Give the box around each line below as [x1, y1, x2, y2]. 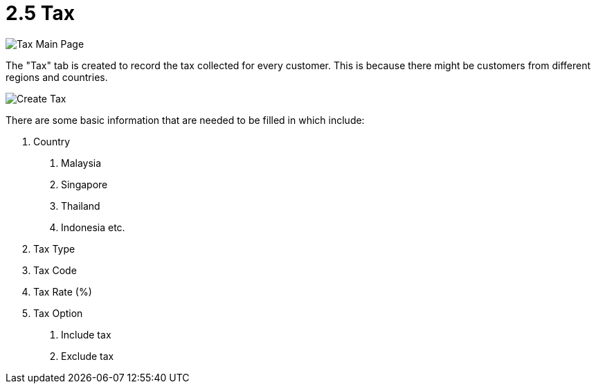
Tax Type [33, 242, 75, 255]
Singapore [61, 178, 108, 190]
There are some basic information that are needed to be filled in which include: [6, 114, 365, 126]
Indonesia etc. [61, 221, 125, 233]
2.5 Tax [6, 1, 75, 25]
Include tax [61, 328, 111, 341]
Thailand [61, 199, 100, 212]
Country [33, 135, 71, 147]
